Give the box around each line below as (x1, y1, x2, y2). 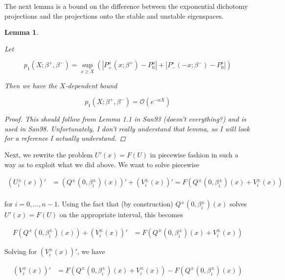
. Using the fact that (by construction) (57, 199, 173, 209)
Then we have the (4, 80, 57, 90)
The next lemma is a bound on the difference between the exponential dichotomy (4, 1, 248, 11)
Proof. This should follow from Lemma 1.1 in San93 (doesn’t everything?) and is (4, 114, 246, 124)
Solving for (4, 246, 37, 256)
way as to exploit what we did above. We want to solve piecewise (4, 159, 199, 169)
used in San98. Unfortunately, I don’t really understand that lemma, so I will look (4, 123, 250, 133)
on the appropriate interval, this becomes (59, 209, 183, 220)
